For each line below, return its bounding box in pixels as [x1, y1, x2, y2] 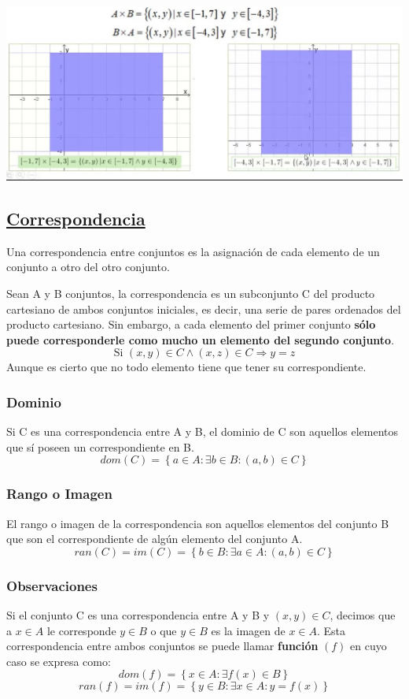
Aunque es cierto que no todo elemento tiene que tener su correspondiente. [6, 359, 367, 375]
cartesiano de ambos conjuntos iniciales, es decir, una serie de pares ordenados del [6, 300, 401, 317]
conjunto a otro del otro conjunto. [6, 258, 170, 275]
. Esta [316, 622, 346, 638]
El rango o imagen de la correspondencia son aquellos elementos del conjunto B [6, 515, 389, 531]
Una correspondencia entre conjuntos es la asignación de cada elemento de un [6, 243, 380, 259]
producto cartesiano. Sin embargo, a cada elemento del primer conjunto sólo [6, 316, 376, 333]
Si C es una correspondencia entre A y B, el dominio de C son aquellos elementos [6, 423, 399, 440]
